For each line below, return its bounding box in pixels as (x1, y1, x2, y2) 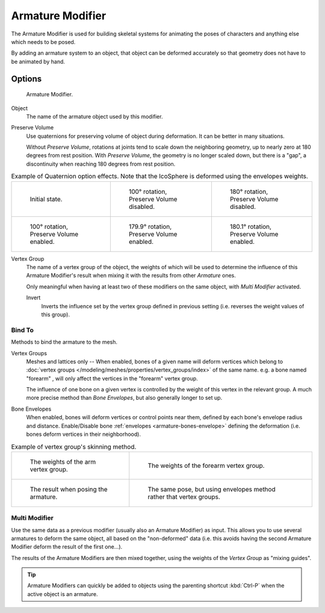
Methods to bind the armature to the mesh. (11, 338, 117, 346)
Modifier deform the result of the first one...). (11, 543, 123, 550)
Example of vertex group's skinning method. (11, 443, 137, 451)
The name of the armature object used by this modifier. (26, 113, 163, 120)
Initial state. (29, 194, 63, 203)
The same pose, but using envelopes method (147, 485, 276, 493)
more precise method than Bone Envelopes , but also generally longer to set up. (26, 394, 223, 402)
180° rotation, (229, 187, 268, 196)
